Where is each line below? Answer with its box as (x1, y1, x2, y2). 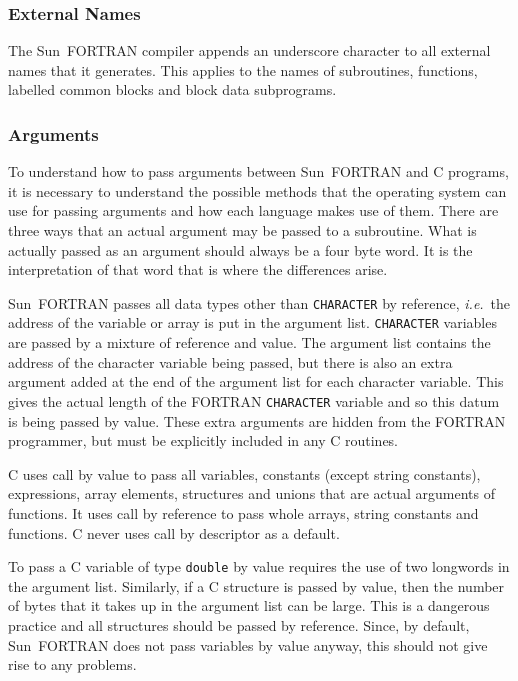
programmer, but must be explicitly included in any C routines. (8, 430, 399, 451)
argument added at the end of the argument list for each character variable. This (8, 371, 504, 392)
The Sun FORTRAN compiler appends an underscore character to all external (8, 40, 491, 61)
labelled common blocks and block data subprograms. (8, 79, 337, 100)
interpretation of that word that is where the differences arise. (8, 259, 388, 280)
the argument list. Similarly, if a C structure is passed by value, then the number (8, 575, 505, 596)
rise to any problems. (8, 654, 137, 675)
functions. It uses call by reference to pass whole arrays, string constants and (8, 502, 479, 523)
